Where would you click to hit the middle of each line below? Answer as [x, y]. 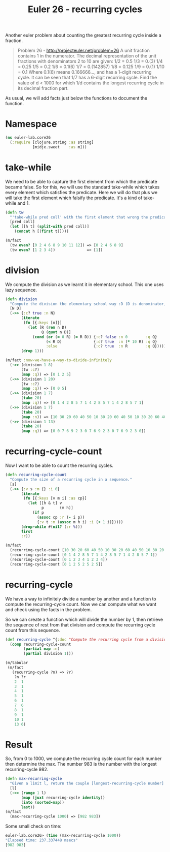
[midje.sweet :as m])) [59, 147]
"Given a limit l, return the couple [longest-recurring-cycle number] [87, 783]
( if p [38, 513]
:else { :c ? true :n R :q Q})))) [106, 346]
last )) [28, 807]
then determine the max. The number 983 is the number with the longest [81, 764]
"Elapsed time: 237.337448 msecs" [42, 840]
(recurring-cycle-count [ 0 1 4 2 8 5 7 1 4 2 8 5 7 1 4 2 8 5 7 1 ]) [84, 555]
